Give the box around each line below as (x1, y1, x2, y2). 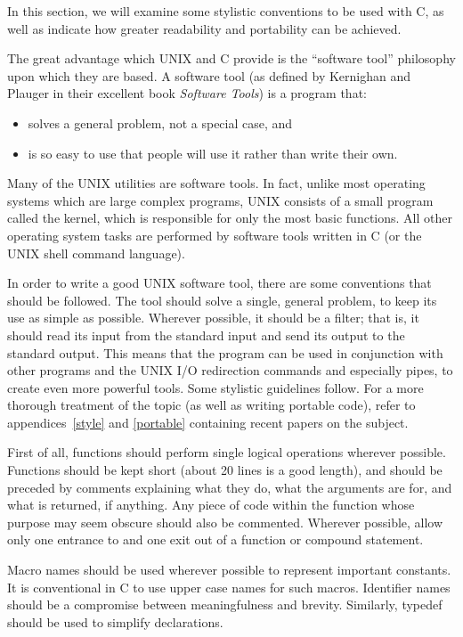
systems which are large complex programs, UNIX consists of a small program (7, 191, 434, 209)
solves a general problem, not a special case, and (28, 113, 293, 132)
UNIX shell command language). (7, 243, 185, 262)
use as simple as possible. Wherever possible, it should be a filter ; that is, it (7, 308, 419, 327)
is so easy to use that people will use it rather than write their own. (28, 143, 398, 162)
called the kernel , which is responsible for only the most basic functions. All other (7, 208, 452, 227)
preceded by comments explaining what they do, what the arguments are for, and (7, 478, 452, 496)
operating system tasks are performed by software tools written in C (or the (7, 225, 422, 244)
